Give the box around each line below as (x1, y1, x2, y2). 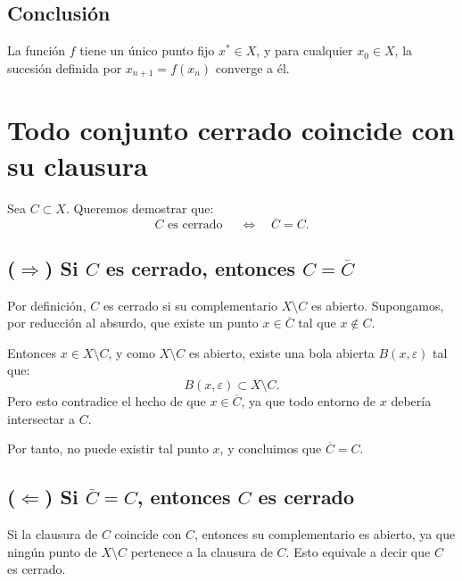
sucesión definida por (7, 58, 122, 77)
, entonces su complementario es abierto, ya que (194, 524, 456, 543)
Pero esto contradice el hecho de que (7, 391, 206, 410)
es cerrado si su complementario (103, 295, 278, 314)
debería (391, 391, 432, 410)
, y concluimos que (219, 439, 322, 458)
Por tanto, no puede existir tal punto (7, 439, 209, 458)
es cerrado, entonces (105, 253, 296, 281)
